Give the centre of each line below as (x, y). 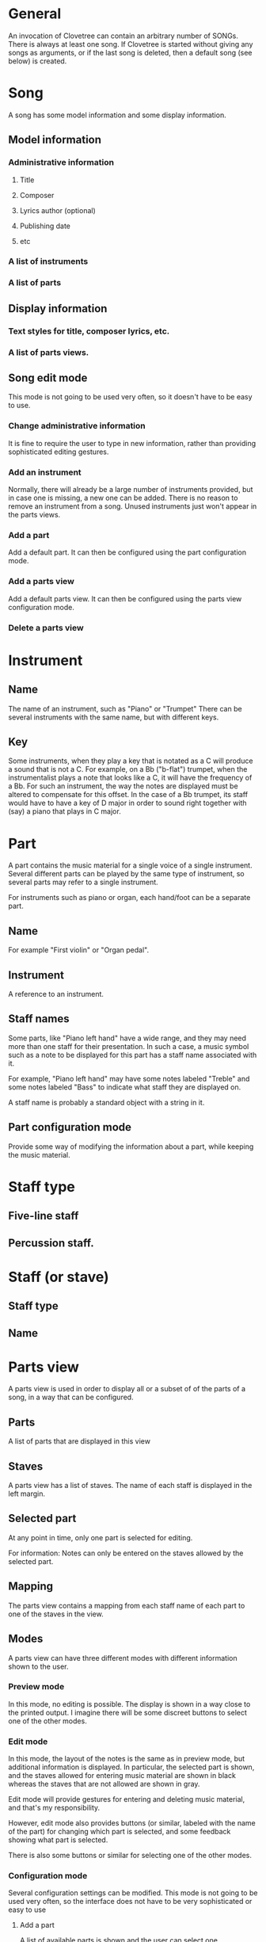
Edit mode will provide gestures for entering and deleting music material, (127, 1799)
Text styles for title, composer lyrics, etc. (89, 331)
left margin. (27, 1494)
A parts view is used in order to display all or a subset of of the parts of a (127, 1389)
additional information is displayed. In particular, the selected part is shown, (131, 1767)
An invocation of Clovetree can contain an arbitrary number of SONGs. (123, 36)
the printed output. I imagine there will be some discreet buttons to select (128, 1712)
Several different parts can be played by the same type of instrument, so (126, 874)
